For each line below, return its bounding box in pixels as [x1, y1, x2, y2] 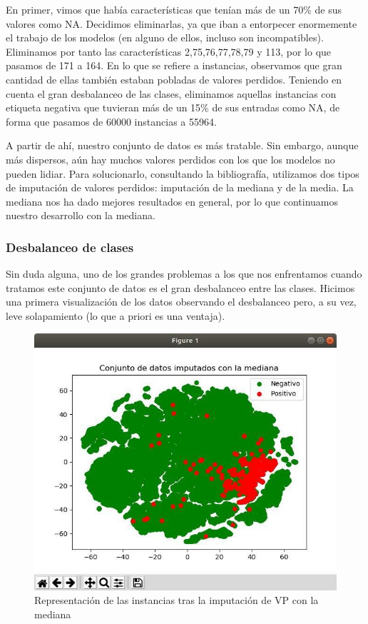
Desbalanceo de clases [6, 238, 134, 256]
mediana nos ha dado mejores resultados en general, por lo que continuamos [6, 193, 339, 208]
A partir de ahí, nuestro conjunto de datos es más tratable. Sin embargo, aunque [6, 138, 359, 153]
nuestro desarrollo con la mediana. [6, 208, 155, 223]
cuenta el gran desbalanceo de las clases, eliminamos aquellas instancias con [6, 86, 337, 101]
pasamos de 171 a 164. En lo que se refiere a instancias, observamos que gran [6, 58, 342, 73]
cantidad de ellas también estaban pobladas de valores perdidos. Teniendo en [6, 71, 342, 86]
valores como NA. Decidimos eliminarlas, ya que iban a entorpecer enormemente [6, 16, 357, 31]
